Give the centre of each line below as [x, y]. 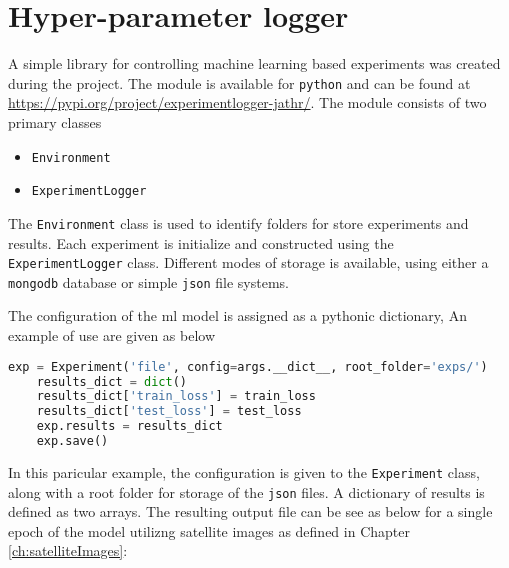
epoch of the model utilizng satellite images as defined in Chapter [209, 530]
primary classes [55, 121]
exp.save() [72, 441]
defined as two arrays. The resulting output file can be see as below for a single [250, 511]
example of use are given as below [112, 335]
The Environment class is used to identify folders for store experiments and [238, 222]
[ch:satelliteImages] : [68, 550]
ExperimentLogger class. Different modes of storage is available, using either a [248, 262]
